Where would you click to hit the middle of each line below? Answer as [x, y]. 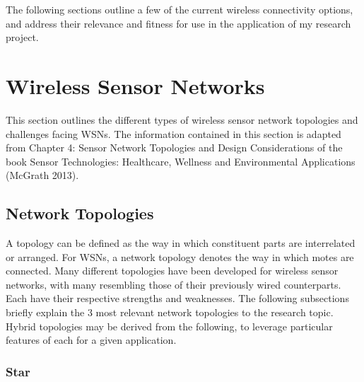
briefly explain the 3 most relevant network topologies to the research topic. [170, 312]
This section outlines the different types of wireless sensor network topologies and [182, 119]
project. [22, 37]
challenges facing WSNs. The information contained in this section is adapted [174, 133]
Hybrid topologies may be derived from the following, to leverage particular [169, 326]
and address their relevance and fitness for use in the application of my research [178, 23]
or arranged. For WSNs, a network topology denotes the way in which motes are [180, 256]
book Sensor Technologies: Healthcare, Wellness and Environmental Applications [181, 161]
